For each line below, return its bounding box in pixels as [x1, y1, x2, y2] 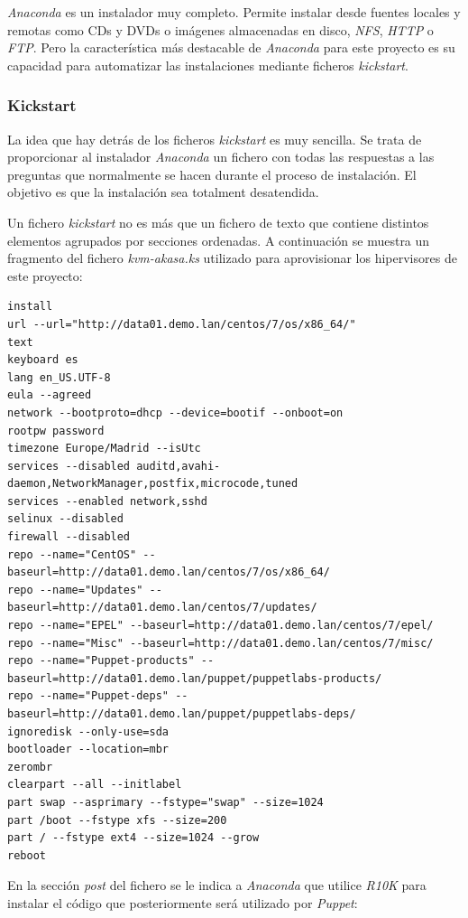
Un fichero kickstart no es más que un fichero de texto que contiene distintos [7, 212, 429, 231]
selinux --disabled [7, 512, 124, 526]
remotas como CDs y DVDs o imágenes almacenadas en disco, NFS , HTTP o [7, 20, 434, 39]
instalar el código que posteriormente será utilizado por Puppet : [7, 893, 358, 912]
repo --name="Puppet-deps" [7, 689, 169, 703]
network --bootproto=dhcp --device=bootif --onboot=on [7, 406, 344, 419]
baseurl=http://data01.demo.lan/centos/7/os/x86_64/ [7, 566, 330, 579]
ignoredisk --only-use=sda [7, 725, 169, 738]
